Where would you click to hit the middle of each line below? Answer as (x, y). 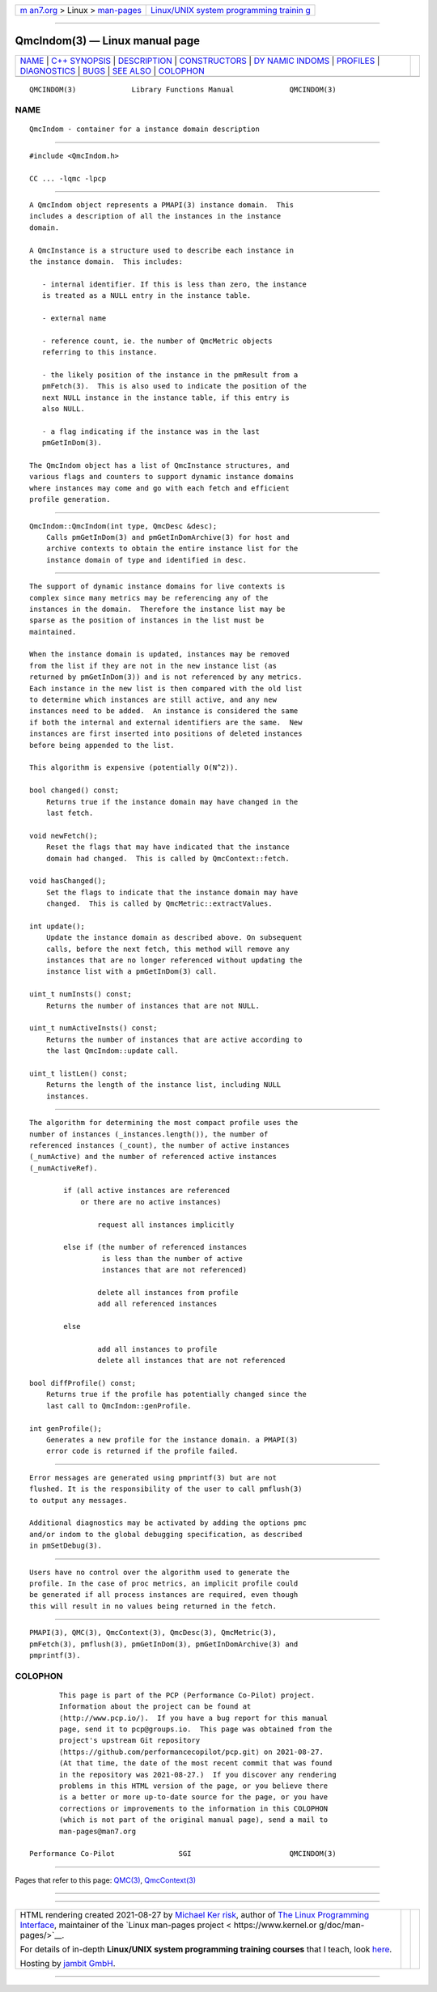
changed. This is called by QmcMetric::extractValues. (159, 904)
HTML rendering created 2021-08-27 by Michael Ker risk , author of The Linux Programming (195, 1915)
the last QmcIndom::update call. (112, 1051)
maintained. (53, 632)
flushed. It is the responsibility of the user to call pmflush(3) (166, 1489)
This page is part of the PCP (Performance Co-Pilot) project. (187, 1695)
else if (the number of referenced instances (155, 1247)
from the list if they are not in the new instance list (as (153, 665)
